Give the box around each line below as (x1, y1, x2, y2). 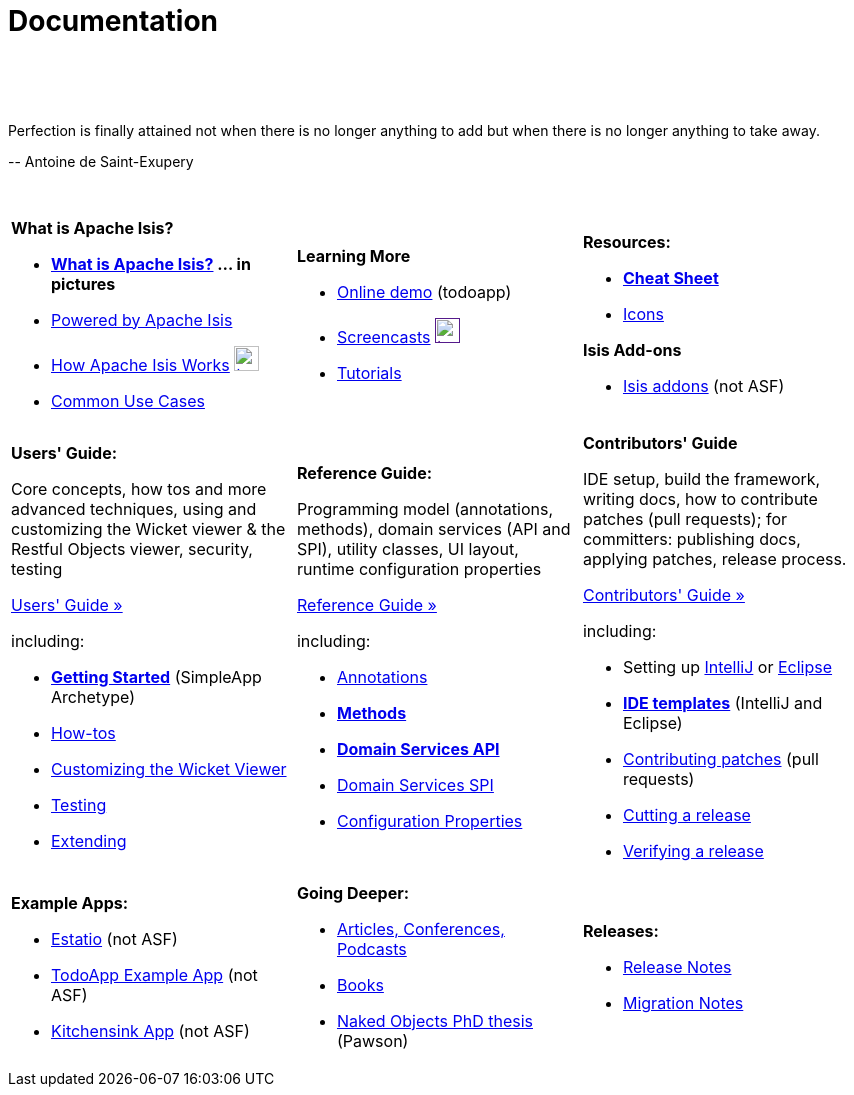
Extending (51, 830, 127, 851)
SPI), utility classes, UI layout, (296, 538, 519, 559)
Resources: (582, 232, 671, 253)
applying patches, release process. (582, 548, 847, 569)
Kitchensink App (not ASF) (51, 1020, 250, 1041)
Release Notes (622, 956, 732, 977)
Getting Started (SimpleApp (51, 666, 262, 687)
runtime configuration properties (296, 558, 542, 579)
